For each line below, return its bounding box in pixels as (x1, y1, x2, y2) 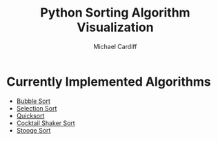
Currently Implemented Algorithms (6, 74, 211, 89)
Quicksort (16, 111, 45, 120)
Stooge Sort (16, 126, 51, 134)
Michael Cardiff (93, 42, 137, 50)
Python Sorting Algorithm (40, 5, 190, 21)
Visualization (77, 19, 154, 35)
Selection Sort (16, 104, 57, 112)
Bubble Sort (16, 97, 51, 105)
